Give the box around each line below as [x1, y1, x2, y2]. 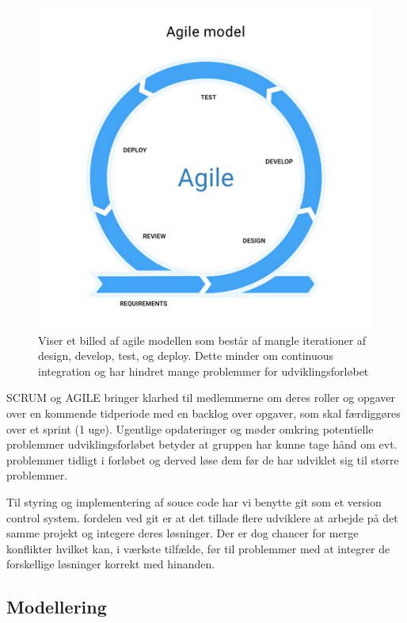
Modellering [6, 594, 107, 619]
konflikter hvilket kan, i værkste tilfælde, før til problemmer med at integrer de [6, 540, 390, 556]
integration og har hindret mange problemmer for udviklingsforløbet [38, 362, 369, 379]
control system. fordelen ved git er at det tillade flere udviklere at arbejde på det [6, 509, 398, 526]
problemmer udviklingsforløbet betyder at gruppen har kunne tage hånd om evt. [6, 436, 397, 453]
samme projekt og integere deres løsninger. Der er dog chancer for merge [6, 525, 359, 541]
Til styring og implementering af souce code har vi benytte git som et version [6, 493, 382, 510]
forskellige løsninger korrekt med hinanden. [6, 556, 215, 572]
